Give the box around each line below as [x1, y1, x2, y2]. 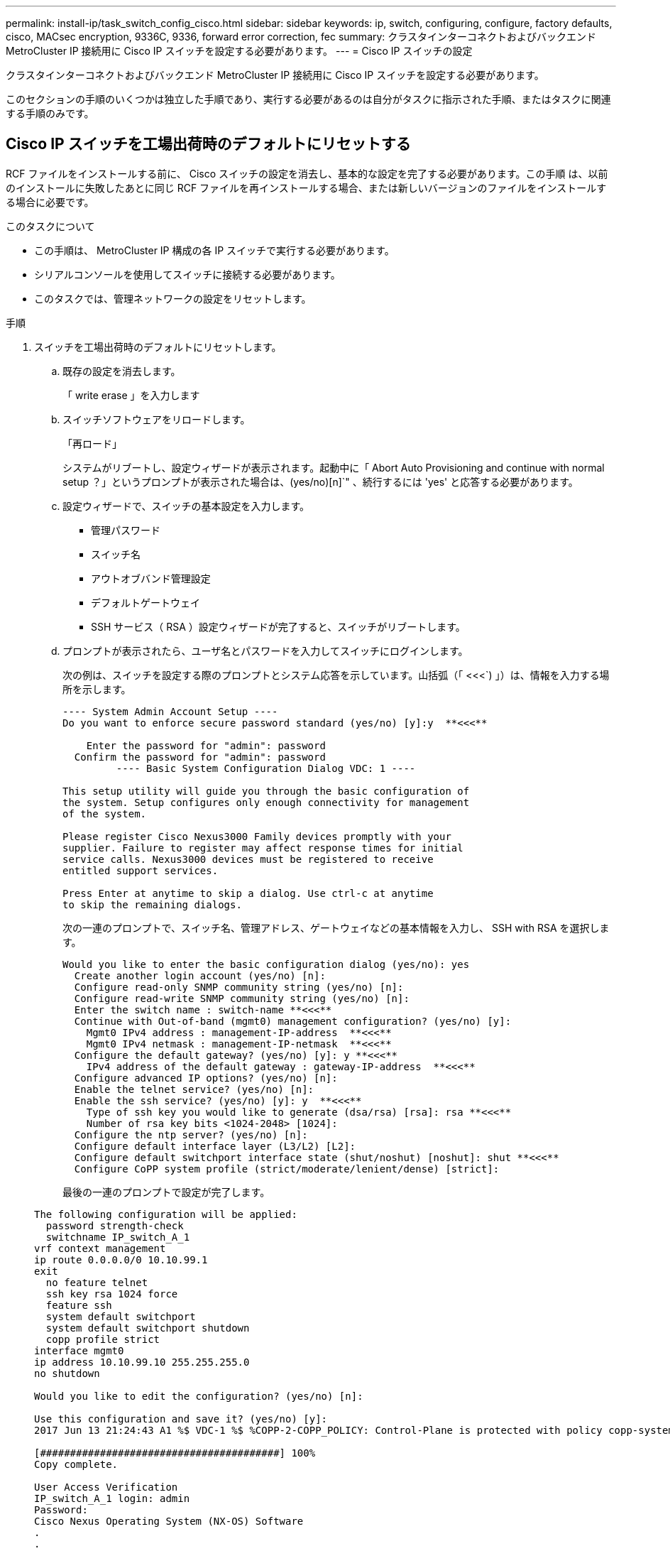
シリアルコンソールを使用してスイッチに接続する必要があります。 [34, 268, 341, 281]
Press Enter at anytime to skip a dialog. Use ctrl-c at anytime [62, 887, 434, 899]
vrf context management [34, 1242, 166, 1254]
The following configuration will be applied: [34, 1208, 297, 1220]
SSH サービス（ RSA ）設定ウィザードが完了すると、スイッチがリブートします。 [91, 620, 466, 633]
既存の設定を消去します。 [62, 364, 181, 377]
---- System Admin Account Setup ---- [62, 705, 278, 717]
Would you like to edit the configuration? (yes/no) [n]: [34, 1390, 363, 1402]
